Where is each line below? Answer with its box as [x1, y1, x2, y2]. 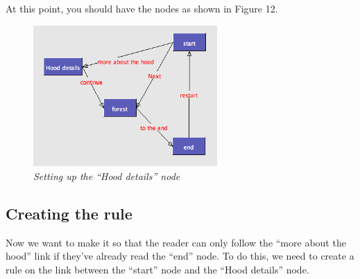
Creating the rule [6, 202, 132, 224]
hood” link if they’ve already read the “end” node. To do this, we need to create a [6, 249, 354, 263]
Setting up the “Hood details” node [33, 168, 180, 183]
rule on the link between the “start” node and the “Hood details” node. [6, 262, 309, 276]
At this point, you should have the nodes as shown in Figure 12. [6, 1, 278, 15]
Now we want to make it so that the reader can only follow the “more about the [6, 235, 346, 249]
